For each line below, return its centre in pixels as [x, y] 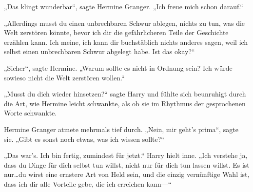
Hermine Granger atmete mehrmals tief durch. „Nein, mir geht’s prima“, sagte [121, 129]
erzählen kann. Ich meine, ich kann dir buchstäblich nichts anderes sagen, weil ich [126, 42]
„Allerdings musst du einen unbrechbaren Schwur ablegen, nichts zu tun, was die [125, 23]
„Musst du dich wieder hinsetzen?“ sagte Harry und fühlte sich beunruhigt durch [125, 94]
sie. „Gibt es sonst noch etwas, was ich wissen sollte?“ [84, 139]
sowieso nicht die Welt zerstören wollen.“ [64, 77]
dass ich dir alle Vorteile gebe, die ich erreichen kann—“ [88, 183]
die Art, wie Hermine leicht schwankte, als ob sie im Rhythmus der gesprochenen [125, 103]
